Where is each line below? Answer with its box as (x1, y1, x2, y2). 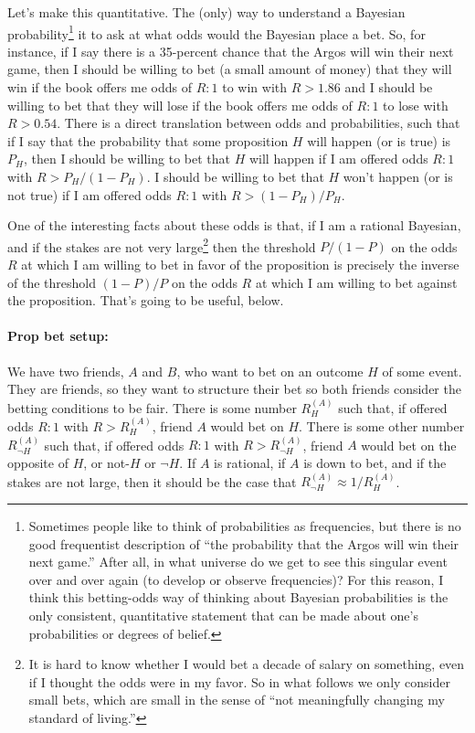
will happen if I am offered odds (248, 149, 428, 168)
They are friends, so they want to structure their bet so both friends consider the (7, 379, 461, 398)
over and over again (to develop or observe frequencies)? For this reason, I (28, 569, 444, 589)
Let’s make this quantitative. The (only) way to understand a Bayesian (7, 3, 406, 21)
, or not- (83, 453, 130, 473)
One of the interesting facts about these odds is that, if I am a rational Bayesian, (7, 216, 461, 235)
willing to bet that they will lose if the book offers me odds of (7, 95, 353, 114)
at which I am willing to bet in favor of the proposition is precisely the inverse (21, 255, 459, 274)
